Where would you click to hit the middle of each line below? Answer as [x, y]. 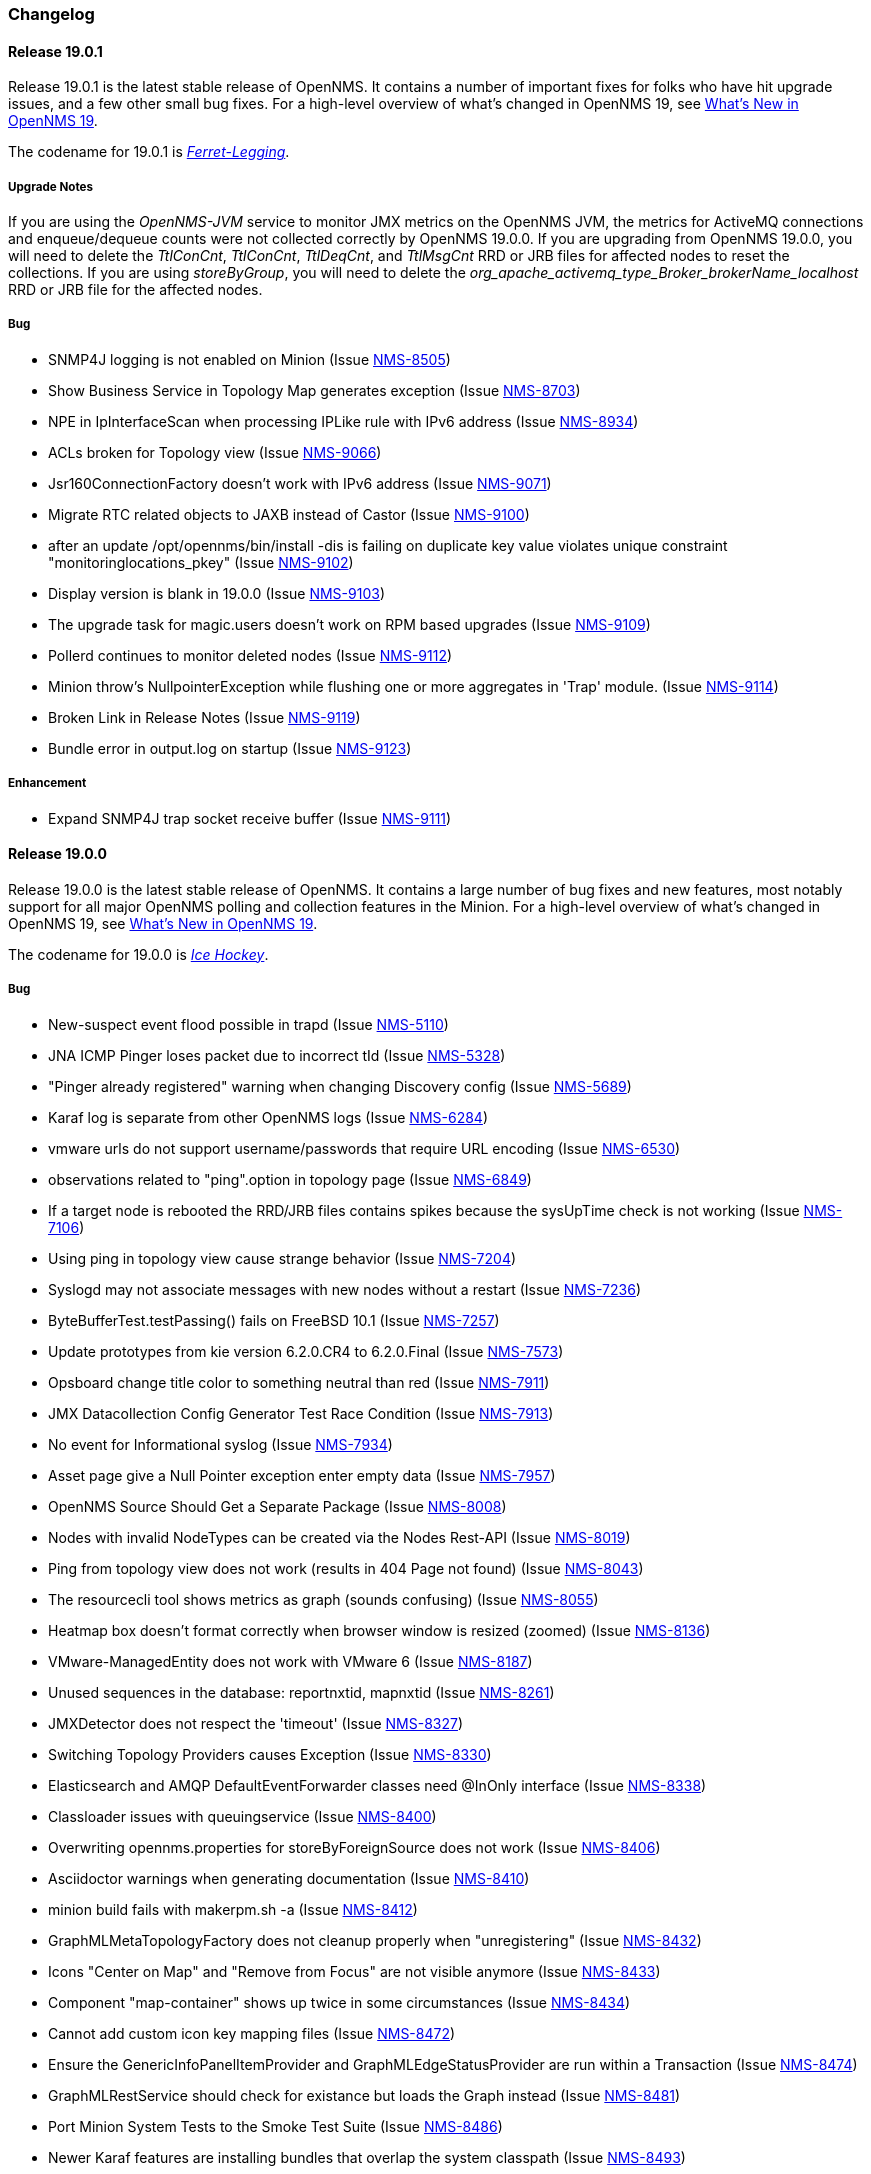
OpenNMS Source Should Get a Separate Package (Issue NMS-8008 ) [277, 1506]
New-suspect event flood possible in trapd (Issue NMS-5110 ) [248, 1024]
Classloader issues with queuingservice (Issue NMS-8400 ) [242, 1816]
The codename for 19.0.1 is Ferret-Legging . [149, 152]
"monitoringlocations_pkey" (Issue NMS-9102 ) [201, 562]
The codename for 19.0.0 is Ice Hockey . [138, 954]
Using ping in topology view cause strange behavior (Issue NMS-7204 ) [282, 1258]
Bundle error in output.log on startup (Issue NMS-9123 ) [230, 748]
